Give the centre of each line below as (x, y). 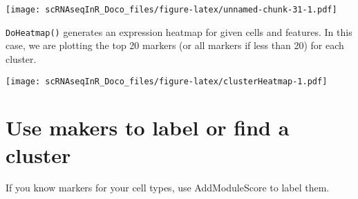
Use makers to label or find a (148, 127)
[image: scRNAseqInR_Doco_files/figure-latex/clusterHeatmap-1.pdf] (167, 81)
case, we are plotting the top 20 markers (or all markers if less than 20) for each (175, 45)
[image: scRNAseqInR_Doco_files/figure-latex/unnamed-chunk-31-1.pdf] (171, 10)
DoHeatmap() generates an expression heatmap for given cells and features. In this (179, 31)
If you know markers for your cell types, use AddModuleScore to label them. (168, 188)
